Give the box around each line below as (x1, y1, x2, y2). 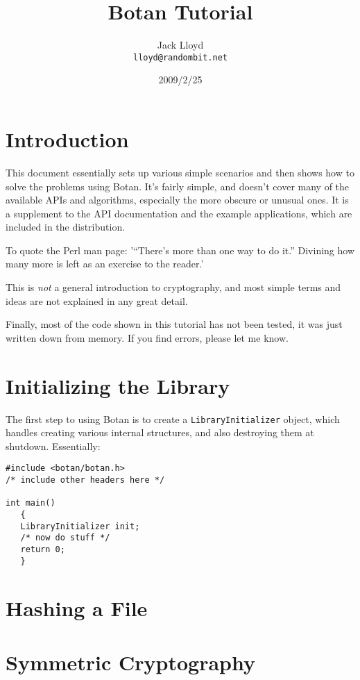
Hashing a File (6, 593, 148, 622)
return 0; (20, 545, 65, 554)
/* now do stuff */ (20, 533, 110, 543)
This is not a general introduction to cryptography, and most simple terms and (6, 280, 341, 295)
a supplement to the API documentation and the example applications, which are (6, 206, 352, 220)
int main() (6, 498, 55, 508)
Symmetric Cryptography (6, 647, 255, 676)
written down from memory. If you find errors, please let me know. (6, 330, 289, 345)
